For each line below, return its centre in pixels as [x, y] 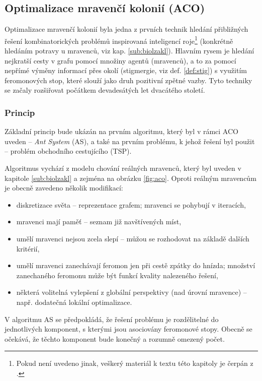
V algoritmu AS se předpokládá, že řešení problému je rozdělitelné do [112, 319]
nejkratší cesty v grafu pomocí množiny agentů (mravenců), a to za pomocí [120, 60]
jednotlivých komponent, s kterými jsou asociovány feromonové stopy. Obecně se [128, 329]
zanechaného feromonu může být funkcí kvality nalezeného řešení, [117, 275]
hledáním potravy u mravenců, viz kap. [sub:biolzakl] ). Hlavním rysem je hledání [129, 51]
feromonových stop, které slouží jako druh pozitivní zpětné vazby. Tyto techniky [128, 80]
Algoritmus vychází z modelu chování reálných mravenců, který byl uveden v [123, 168]
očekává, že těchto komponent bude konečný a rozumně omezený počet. [115, 338]
